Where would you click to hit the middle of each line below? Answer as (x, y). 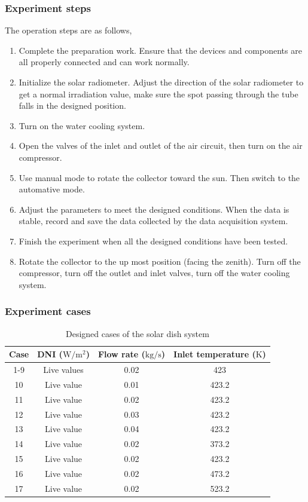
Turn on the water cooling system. (82, 125)
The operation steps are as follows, (68, 30)
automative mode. (52, 189)
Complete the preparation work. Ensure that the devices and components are (160, 50)
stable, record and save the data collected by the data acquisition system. (153, 221)
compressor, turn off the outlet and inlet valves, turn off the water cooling (154, 273)
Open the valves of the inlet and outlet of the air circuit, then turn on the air (161, 146)
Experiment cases (48, 311)
